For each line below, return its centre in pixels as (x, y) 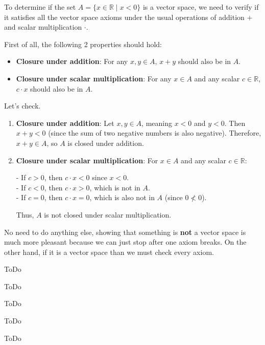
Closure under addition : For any (72, 61)
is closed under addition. (106, 143)
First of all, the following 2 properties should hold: (83, 44)
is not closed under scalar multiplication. (108, 214)
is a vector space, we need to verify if (201, 7)
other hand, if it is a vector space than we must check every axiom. (109, 252)
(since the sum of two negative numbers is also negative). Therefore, (155, 133)
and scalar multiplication (43, 27)
